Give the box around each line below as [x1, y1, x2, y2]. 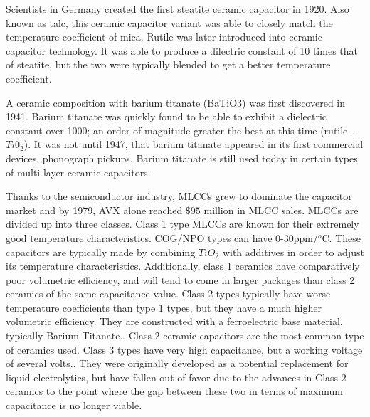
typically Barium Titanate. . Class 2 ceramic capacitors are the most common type [6, 328, 364, 343]
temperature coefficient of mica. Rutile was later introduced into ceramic [6, 29, 322, 44]
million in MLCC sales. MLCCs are [203, 202, 359, 217]
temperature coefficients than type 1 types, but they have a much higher [6, 300, 322, 315]
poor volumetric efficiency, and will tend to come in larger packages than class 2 [6, 272, 355, 287]
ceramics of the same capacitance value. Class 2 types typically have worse [6, 286, 331, 301]
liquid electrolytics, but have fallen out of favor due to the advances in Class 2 [6, 369, 347, 384]
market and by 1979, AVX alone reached [6, 202, 183, 217]
